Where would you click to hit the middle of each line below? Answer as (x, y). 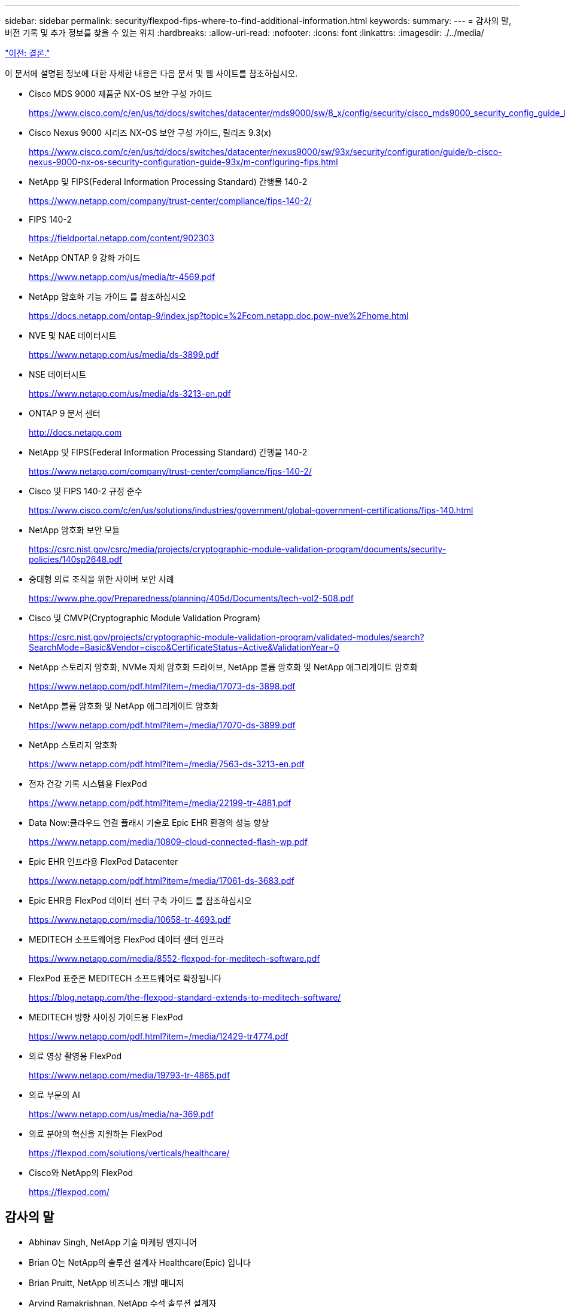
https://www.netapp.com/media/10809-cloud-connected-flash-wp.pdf (168, 842)
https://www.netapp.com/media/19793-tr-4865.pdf (130, 1075)
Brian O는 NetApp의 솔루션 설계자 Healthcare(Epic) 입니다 (140, 1262)
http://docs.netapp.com (75, 432)
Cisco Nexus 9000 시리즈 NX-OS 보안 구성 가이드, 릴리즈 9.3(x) (150, 133)
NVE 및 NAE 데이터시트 (73, 335)
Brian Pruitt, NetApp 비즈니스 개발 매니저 (106, 1282)
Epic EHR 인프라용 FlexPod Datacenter (104, 861)
